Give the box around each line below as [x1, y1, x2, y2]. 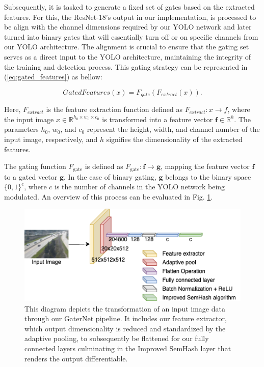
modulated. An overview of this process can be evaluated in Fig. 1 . [4, 191, 213, 202]
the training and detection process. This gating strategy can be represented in [4, 61, 248, 72]
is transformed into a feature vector [102, 114, 213, 124]
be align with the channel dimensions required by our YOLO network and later [4, 21, 252, 32]
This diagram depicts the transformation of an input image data [24, 303, 225, 314]
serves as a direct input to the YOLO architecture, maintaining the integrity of [4, 51, 251, 62]
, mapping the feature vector [161, 161, 250, 172]
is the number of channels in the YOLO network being [55, 181, 225, 192]
